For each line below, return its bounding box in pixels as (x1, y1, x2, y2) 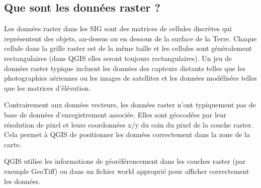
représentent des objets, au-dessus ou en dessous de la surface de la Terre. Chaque (4, 33, 257, 43)
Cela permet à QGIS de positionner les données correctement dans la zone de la (4, 129, 250, 140)
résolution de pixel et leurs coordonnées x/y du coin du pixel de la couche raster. (4, 119, 253, 130)
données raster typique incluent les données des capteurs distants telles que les (4, 62, 245, 73)
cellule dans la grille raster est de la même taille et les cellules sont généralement (4, 43, 252, 53)
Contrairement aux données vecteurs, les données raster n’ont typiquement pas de (4, 99, 256, 110)
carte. (4, 139, 22, 149)
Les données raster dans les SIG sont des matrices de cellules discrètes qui (4, 23, 232, 34)
